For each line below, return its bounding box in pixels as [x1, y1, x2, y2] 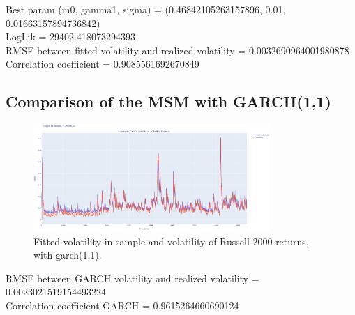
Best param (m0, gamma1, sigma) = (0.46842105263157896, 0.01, [6, 2, 286, 16]
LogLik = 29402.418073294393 [6, 29, 135, 44]
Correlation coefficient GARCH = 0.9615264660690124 [6, 298, 239, 312]
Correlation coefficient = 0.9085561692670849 [6, 56, 199, 71]
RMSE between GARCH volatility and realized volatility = [6, 270, 259, 285]
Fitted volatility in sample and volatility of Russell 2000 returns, [33, 233, 309, 248]
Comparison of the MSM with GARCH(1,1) [6, 91, 331, 112]
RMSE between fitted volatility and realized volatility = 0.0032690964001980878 [6, 43, 349, 57]
